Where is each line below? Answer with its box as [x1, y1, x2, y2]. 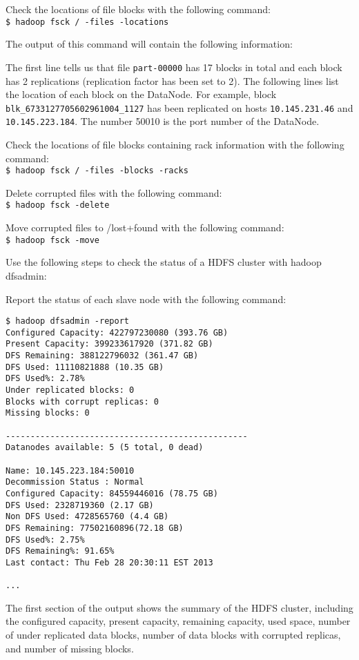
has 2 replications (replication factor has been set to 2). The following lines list [6, 73, 339, 88]
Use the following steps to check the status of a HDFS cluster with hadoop [6, 255, 322, 269]
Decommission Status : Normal [6, 477, 144, 487]
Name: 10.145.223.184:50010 [6, 465, 135, 476]
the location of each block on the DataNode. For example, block [6, 87, 277, 101]
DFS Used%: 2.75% [6, 534, 85, 545]
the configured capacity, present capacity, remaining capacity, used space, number [6, 614, 351, 628]
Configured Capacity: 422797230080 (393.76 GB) [6, 327, 229, 338]
